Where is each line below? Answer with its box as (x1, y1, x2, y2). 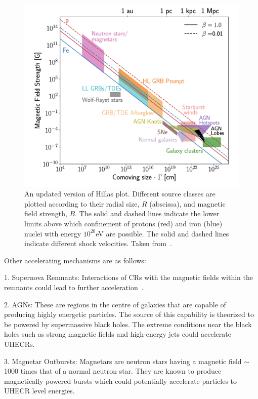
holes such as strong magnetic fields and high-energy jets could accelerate (4, 329, 231, 339)
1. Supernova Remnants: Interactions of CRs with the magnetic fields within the (4, 272, 253, 283)
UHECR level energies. (4, 385, 75, 396)
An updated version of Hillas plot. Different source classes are (24, 188, 216, 199)
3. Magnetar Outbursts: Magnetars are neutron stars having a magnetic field (4, 355, 242, 366)
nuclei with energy (24, 228, 81, 238)
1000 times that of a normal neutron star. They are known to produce (4, 366, 222, 376)
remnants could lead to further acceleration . (4, 282, 144, 292)
